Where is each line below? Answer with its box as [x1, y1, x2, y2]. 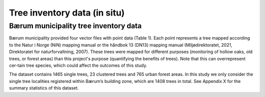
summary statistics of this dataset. [9, 85, 79, 91]
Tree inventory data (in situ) [9, 7, 125, 18]
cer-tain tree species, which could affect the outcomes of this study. [9, 62, 147, 68]
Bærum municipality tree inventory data [9, 21, 142, 30]
